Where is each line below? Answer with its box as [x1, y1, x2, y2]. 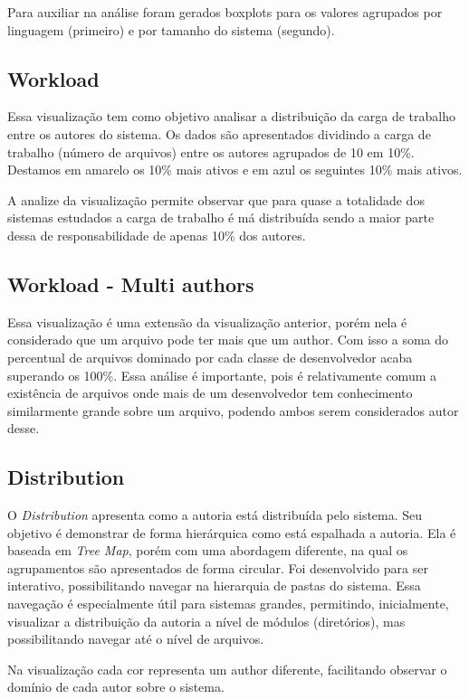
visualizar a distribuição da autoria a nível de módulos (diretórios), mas [7, 611, 406, 630]
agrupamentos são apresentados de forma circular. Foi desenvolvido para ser [7, 558, 428, 577]
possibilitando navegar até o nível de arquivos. [7, 629, 264, 648]
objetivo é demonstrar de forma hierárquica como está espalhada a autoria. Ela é [7, 523, 456, 542]
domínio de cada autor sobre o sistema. [7, 677, 225, 696]
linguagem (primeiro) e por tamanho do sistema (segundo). [7, 20, 335, 39]
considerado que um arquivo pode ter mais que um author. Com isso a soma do [7, 330, 449, 349]
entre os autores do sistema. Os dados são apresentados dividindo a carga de [7, 124, 431, 143]
